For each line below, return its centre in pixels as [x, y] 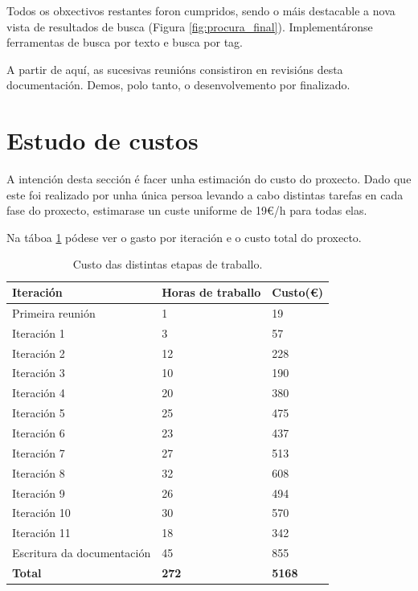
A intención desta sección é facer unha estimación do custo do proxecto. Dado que [209, 179]
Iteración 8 [39, 472]
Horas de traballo [211, 292]
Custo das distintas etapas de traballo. [168, 264]
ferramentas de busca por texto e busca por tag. [125, 42]
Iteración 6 [39, 432]
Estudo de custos [102, 140]
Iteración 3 [39, 373]
